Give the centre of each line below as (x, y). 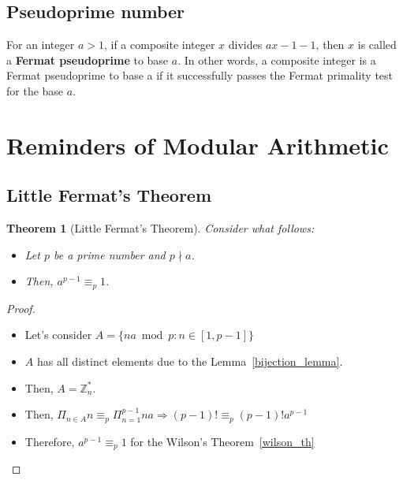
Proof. (21, 308)
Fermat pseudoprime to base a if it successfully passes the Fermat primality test (200, 75)
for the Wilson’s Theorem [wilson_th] (222, 441)
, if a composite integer (159, 45)
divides (245, 45)
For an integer (41, 45)
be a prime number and (110, 254)
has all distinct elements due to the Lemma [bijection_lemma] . (190, 361)
